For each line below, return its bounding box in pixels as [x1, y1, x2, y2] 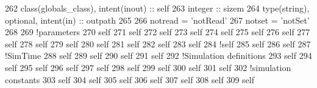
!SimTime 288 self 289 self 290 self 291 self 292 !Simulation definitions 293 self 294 [5, 49, 312, 62]
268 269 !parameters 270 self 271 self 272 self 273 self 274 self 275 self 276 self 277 [5, 25, 310, 38]
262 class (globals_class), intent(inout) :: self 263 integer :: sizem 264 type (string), [5, 2, 310, 14]
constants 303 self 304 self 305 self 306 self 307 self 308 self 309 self [5, 73, 254, 86]
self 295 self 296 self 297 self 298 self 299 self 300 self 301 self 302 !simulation [5, 61, 291, 73]
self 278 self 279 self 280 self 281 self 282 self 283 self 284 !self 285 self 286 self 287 [5, 37, 311, 50]
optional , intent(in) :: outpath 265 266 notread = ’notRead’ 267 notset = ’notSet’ [5, 13, 310, 26]
